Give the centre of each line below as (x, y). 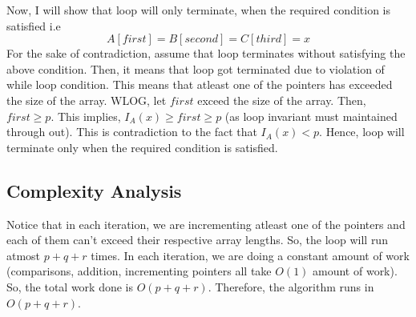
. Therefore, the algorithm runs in (291, 286)
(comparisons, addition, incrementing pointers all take (139, 271)
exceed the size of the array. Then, (282, 100)
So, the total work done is (70, 286)
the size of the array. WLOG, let (87, 100)
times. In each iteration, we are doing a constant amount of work (250, 255)
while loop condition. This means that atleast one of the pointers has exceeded (200, 84)
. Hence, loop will (362, 132)
